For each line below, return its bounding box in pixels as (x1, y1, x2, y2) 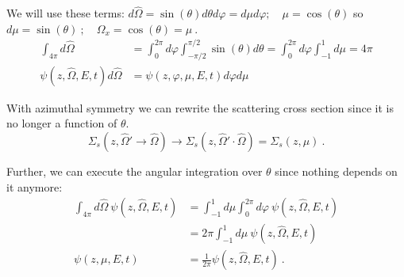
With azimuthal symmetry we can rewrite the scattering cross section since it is (6, 99, 394, 116)
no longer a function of (6, 115, 117, 131)
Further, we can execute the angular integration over (6, 162, 263, 179)
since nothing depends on (275, 162, 398, 179)
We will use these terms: (6, 5, 125, 21)
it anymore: (6, 178, 63, 195)
